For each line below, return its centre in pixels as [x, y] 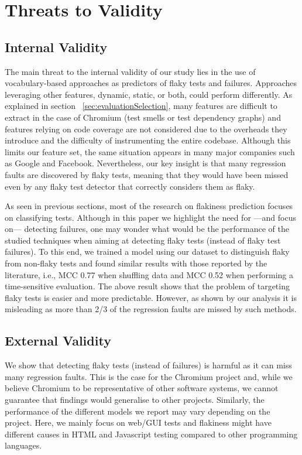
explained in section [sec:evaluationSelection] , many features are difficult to [141, 106]
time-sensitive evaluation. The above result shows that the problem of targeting [147, 286]
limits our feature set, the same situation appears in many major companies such [150, 151]
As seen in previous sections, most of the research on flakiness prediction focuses [149, 206]
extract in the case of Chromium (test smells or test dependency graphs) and [143, 117]
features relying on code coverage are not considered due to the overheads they [146, 129]
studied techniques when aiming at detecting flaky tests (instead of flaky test [143, 240]
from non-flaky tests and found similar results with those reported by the [136, 263]
